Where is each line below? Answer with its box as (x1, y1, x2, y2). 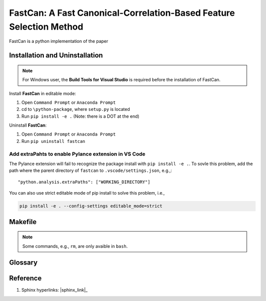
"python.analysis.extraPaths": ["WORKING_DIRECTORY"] (18, 179, 150, 185)
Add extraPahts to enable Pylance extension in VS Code (9, 150, 145, 157)
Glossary (9, 259, 38, 267)
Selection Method (9, 21, 84, 32)
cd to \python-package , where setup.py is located (21, 106, 130, 112)
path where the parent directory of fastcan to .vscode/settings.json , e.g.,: (9, 167, 172, 173)
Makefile (9, 217, 37, 226)
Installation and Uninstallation (9, 51, 103, 60)
